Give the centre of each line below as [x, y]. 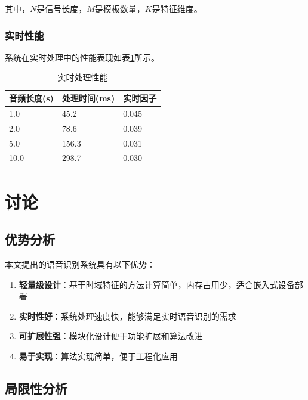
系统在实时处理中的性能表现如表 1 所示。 [82, 57]
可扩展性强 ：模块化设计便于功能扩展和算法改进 [111, 336]
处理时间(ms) [88, 98]
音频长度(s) [31, 98]
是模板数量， [120, 8]
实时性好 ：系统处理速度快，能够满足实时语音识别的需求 [127, 316]
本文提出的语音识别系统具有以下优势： [80, 264]
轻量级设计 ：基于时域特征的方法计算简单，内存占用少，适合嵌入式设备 [157, 284]
